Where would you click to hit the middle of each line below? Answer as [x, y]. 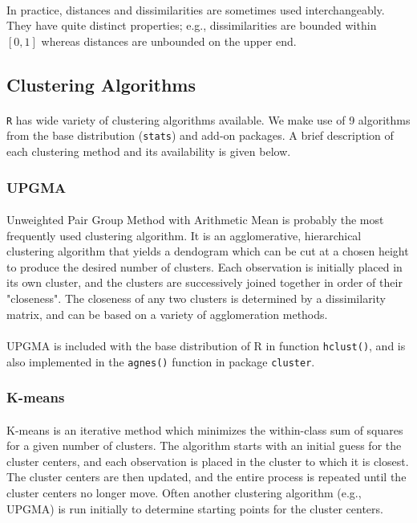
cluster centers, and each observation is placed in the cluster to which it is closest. [208, 461]
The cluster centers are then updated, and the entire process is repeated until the [206, 477]
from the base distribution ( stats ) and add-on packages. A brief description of [200, 135]
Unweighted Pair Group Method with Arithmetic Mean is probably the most [195, 220]
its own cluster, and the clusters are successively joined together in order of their [204, 282]
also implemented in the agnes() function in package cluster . [161, 361]
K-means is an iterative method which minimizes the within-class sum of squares [205, 429]
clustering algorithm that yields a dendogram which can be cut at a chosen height [208, 251]
